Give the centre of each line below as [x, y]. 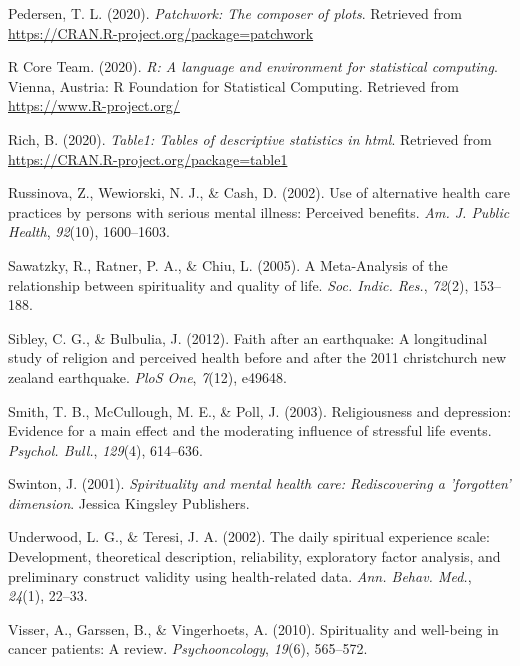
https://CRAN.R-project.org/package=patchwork [161, 32]
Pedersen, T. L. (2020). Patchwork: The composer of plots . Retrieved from [235, 13]
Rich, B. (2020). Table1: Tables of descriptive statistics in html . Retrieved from [250, 138]
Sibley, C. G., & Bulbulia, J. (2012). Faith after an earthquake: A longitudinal [248, 337]
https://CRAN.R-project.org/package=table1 [148, 158]
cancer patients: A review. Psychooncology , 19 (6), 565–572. [188, 648]
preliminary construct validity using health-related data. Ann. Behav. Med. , [240, 575]
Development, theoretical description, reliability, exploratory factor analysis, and [254, 556]
